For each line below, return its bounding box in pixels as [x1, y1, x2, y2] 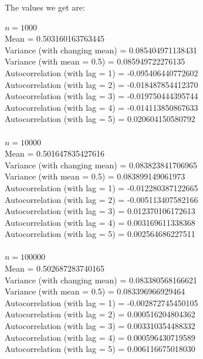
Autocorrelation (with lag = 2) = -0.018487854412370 [5, 78, 198, 90]
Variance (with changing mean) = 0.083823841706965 [5, 158, 197, 171]
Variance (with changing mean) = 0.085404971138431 [5, 43, 197, 56]
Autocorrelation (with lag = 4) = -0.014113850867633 [5, 101, 198, 113]
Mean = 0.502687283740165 [5, 262, 104, 275]
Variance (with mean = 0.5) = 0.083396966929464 [5, 285, 185, 297]
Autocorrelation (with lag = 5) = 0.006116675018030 [5, 343, 195, 355]
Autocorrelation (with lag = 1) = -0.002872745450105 [5, 296, 198, 309]
